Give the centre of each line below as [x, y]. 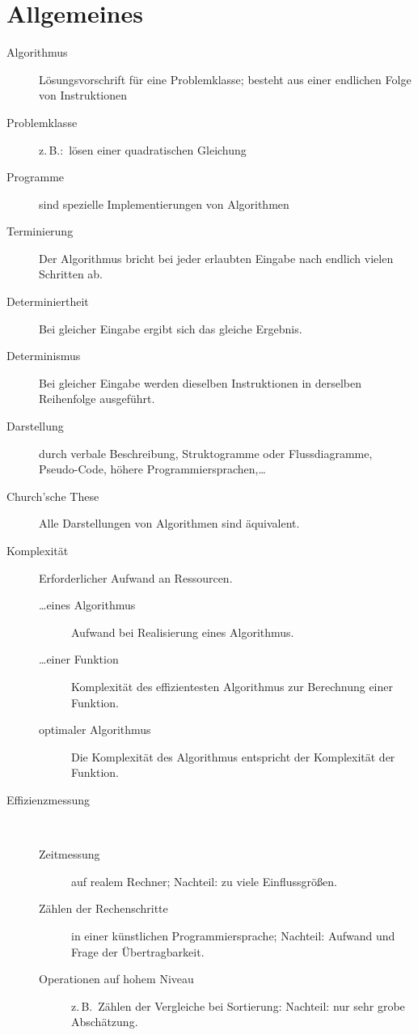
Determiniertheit [48, 301]
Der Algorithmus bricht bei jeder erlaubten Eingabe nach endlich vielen [216, 258]
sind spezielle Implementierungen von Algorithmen [164, 204]
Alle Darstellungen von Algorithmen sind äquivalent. [169, 523]
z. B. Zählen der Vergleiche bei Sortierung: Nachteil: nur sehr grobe [238, 1005]
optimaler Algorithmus [95, 730]
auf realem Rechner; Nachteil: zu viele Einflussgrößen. [204, 881]
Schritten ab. [71, 274]
